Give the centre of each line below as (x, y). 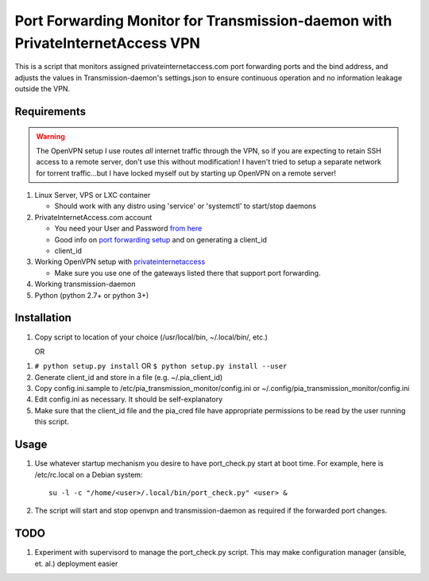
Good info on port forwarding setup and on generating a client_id (161, 239)
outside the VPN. (43, 89)
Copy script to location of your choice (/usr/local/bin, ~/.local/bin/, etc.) (151, 337)
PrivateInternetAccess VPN (107, 43)
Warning (50, 136)
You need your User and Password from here (128, 229)
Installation (43, 318)
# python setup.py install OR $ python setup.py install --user (161, 366)
